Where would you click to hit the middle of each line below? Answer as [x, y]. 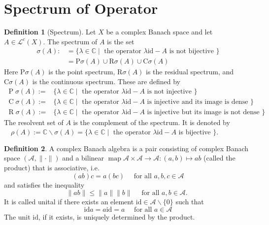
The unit [17, 216]
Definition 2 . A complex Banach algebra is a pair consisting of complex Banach [126, 148]
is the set [121, 41]
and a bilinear [83, 158]
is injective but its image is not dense [203, 112]
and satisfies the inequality [44, 184]
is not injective [169, 91]
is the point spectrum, [82, 72]
